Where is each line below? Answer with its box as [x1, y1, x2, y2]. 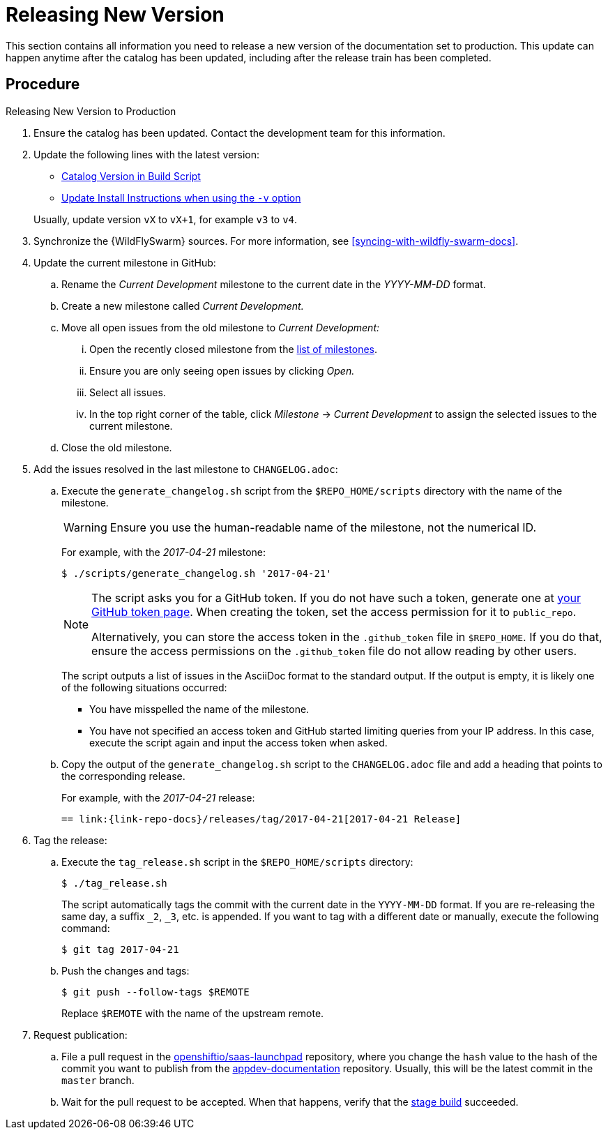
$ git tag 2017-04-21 [61, 943, 179, 955]
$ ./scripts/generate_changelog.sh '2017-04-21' [61, 567, 332, 579]
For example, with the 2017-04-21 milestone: [61, 546, 266, 558]
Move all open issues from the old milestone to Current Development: [61, 321, 380, 333]
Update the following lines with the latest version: [33, 148, 260, 160]
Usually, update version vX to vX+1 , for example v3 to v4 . [33, 213, 298, 225]
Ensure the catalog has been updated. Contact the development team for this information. [33, 126, 446, 139]
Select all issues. [89, 386, 166, 398]
